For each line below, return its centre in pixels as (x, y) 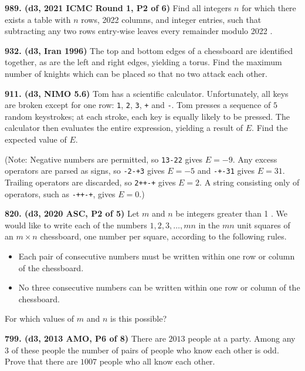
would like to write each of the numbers (76, 225)
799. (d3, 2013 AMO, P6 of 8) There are (85, 338)
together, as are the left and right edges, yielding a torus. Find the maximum (143, 62)
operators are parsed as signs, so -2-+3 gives (85, 171)
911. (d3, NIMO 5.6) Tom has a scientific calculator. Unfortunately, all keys (147, 93)
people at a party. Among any (242, 338)
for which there (269, 8)
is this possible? (139, 318)
